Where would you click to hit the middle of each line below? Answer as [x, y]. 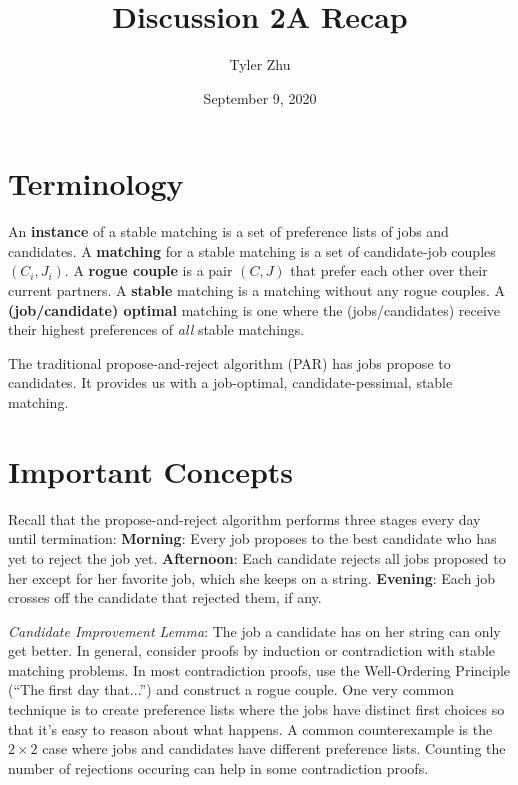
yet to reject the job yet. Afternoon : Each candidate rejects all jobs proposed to [257, 557]
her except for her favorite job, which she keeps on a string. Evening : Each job [252, 577]
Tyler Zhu [260, 64]
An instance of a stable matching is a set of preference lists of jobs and [228, 231]
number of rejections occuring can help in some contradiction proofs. [218, 767]
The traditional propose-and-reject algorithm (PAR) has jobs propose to [229, 362]
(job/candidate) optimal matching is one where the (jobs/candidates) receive [254, 309]
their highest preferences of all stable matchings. [156, 329]
